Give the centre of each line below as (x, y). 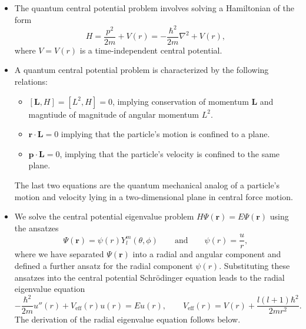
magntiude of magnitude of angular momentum (114, 114)
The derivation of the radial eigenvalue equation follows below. (127, 319)
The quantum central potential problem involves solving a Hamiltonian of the (154, 8)
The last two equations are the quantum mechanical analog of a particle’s (147, 185)
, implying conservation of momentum (180, 101)
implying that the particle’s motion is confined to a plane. (165, 134)
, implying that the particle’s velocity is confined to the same (170, 153)
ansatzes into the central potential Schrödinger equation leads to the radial (149, 277)
